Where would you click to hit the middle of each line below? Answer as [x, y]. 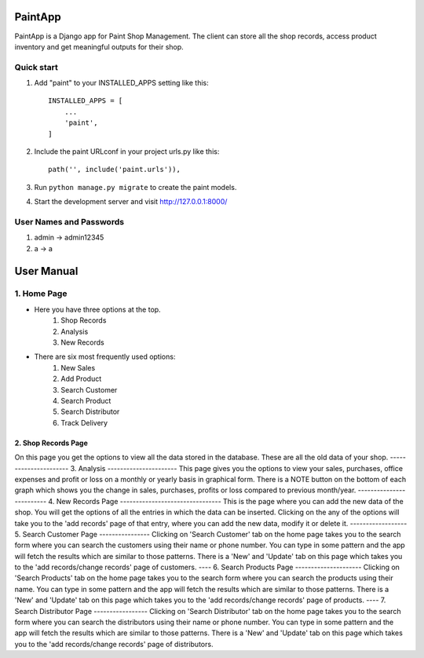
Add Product [81, 379]
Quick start [37, 67]
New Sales [78, 367]
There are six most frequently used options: [105, 356]
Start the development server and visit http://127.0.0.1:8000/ [131, 202]
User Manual [46, 271]
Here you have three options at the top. [97, 309]
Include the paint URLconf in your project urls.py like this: [127, 152]
